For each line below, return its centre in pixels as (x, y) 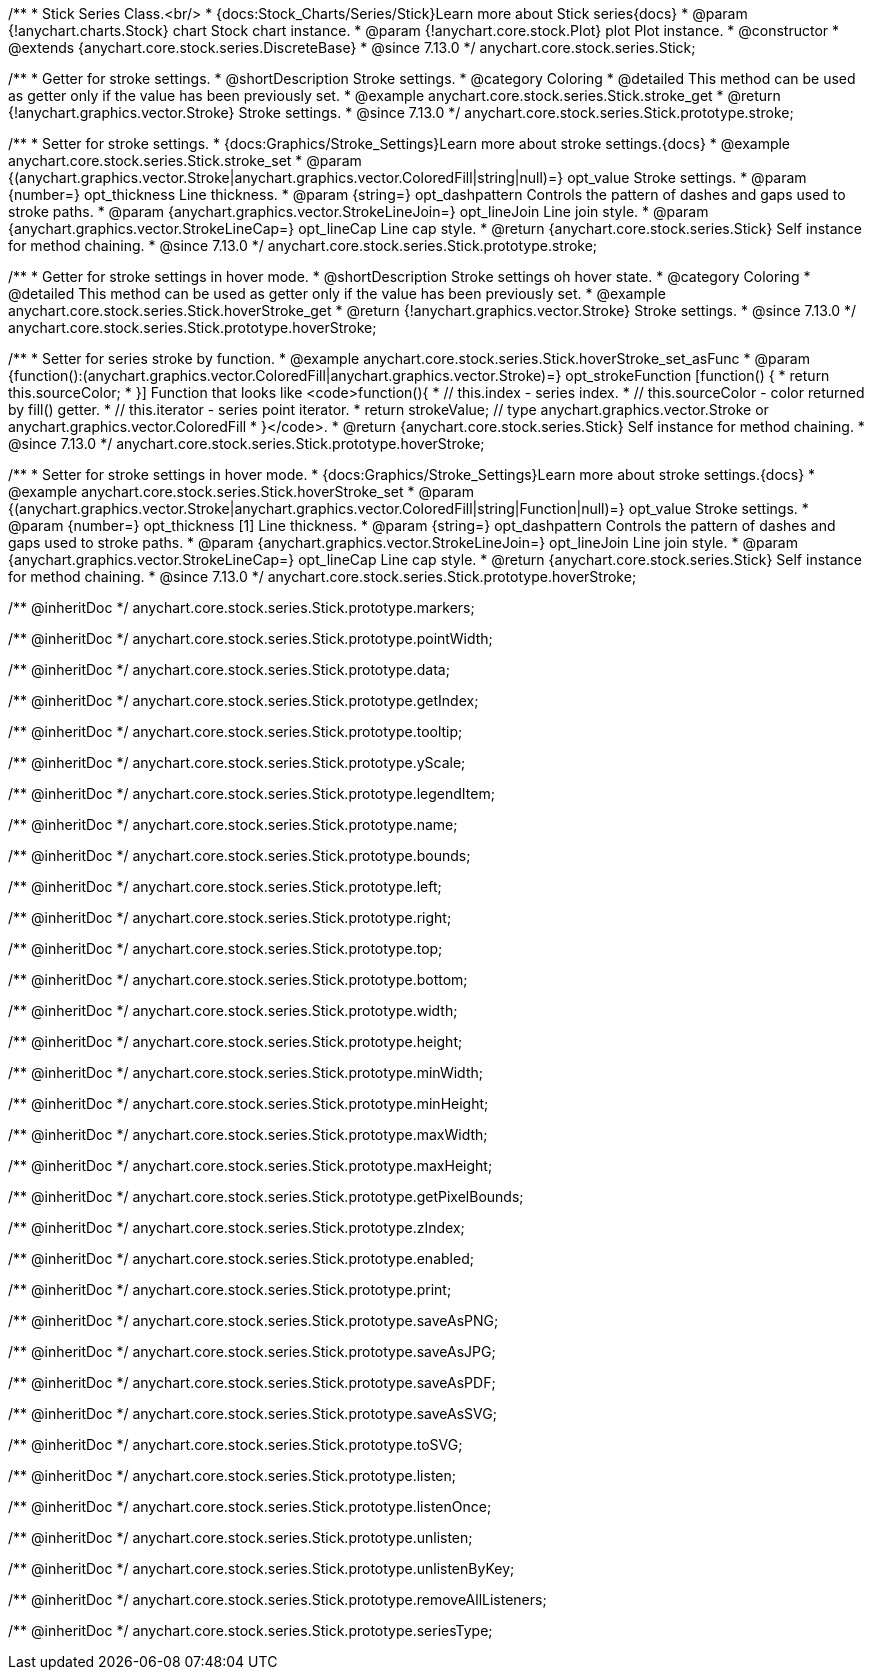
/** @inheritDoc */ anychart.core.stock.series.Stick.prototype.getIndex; (243, 700)
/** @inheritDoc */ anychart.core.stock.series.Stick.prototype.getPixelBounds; (266, 1196)
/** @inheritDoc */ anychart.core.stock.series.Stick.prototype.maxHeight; (250, 1165)
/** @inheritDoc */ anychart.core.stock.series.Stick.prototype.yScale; (237, 762)
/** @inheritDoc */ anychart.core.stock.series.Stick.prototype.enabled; (241, 1258)
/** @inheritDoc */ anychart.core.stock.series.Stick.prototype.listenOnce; (250, 1506)
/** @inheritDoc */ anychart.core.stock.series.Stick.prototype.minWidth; (245, 1072)
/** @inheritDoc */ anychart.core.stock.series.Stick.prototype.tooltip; (235, 731)
